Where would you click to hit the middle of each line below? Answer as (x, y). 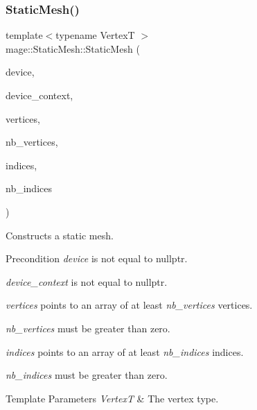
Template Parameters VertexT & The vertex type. (112, 398)
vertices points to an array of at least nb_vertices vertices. (129, 305)
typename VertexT (95, 35)
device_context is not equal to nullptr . (87, 281)
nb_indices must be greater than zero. (87, 375)
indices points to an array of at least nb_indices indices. (125, 351)
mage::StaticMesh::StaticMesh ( (73, 48)
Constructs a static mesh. (60, 235)
